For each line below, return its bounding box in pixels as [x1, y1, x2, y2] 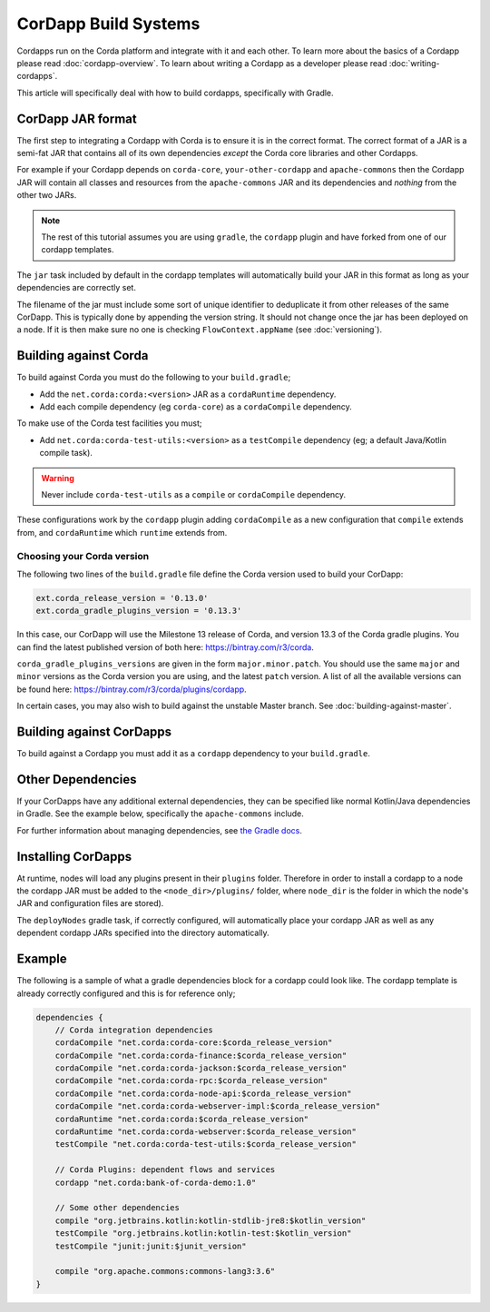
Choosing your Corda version [16, 549, 150, 562]
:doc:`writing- [388, 57, 440, 68]
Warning [41, 472, 74, 483]
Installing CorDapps [16, 849, 132, 864]
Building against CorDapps [16, 725, 172, 739]
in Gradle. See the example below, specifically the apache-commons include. [16, 808, 304, 819]
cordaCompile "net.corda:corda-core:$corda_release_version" [54, 1038, 333, 1048]
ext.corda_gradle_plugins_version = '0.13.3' [35, 606, 242, 617]
